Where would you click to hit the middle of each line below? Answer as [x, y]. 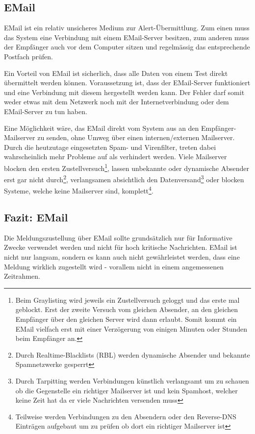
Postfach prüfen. [28, 56]
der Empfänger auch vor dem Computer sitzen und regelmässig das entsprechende [127, 47]
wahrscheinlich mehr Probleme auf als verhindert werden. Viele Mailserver [115, 157]
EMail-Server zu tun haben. [46, 111]
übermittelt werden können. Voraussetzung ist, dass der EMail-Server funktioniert [127, 83]
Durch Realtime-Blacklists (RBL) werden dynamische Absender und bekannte [133, 354]
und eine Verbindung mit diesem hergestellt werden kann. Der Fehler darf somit [124, 92]
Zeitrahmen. [22, 276]
